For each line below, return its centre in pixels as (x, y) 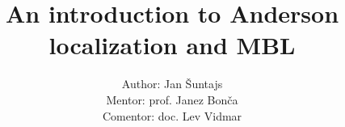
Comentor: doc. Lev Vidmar (172, 115)
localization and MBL (172, 45)
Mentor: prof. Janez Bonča (172, 99)
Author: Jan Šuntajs (172, 84)
